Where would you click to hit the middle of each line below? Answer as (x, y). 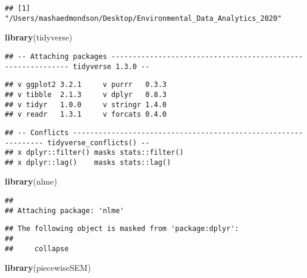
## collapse (37, 249)
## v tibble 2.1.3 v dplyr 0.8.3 (86, 94)
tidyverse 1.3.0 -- (111, 66)
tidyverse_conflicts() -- (98, 143)
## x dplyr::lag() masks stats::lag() (88, 162)
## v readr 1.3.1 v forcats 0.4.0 (86, 115)
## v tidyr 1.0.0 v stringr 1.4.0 (86, 104)
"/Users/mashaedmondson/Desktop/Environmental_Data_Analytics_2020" (143, 18)
